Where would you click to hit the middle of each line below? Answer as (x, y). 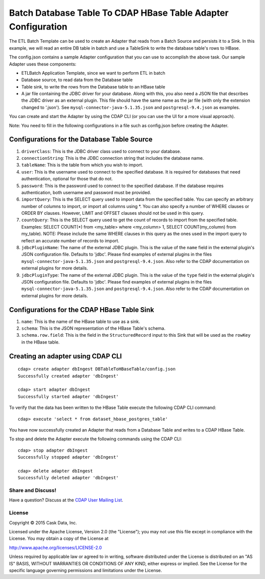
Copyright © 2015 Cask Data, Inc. (43, 522)
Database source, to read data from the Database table (77, 80)
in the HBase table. (40, 342)
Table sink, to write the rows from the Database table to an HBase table (93, 87)
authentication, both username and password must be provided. (86, 192)
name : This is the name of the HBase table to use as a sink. (81, 321)
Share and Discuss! (33, 491)
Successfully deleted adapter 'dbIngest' (68, 478)
